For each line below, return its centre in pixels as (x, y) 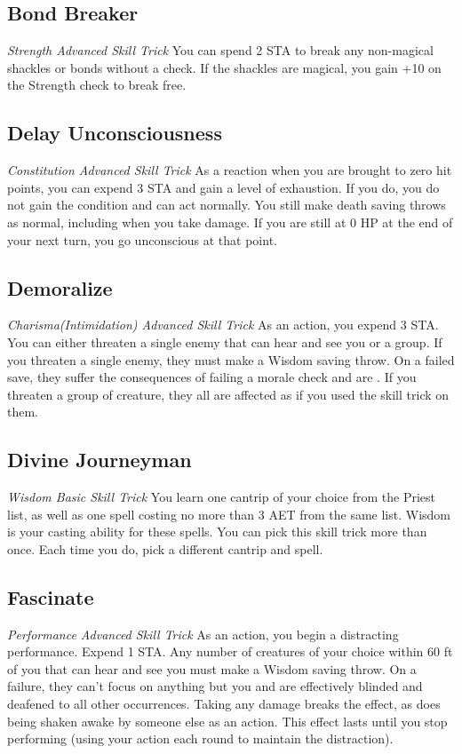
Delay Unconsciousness (115, 133)
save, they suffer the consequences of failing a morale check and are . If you (212, 377)
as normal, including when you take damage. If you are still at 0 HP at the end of (230, 222)
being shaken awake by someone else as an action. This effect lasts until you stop (227, 721)
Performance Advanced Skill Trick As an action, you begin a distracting (203, 634)
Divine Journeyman (100, 460)
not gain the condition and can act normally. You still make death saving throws (227, 205)
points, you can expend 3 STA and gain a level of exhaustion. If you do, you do (223, 187)
